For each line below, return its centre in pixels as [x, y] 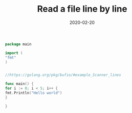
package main [18, 44]
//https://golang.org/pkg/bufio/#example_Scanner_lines [63, 75]
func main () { [20, 84]
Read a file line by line [82, 9]
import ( [14, 53]
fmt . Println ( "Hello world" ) [34, 93]
